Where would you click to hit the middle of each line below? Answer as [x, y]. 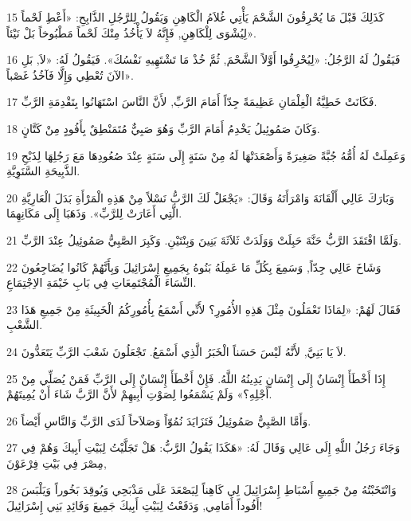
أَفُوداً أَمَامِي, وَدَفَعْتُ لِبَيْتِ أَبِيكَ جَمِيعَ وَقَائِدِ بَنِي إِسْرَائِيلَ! [135, 505]
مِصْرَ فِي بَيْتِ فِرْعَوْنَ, [57, 462]
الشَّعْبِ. [25, 325]
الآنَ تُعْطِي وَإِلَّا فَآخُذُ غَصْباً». [70, 74]
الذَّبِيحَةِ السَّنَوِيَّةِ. [43, 171]
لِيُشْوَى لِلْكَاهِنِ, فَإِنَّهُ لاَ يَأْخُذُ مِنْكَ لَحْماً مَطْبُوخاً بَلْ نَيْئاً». [131, 32]
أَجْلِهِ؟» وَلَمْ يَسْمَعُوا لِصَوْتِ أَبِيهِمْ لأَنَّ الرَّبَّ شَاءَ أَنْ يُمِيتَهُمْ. [139, 394]
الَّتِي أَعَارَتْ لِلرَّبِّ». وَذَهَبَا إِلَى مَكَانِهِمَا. [94, 213]
